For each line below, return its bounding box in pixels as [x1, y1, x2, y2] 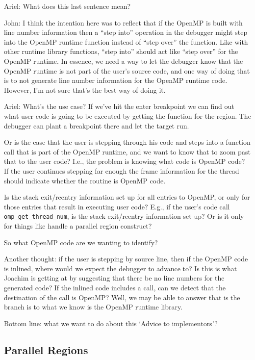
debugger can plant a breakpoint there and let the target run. [4, 120, 189, 130]
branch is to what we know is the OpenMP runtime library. [4, 302, 183, 312]
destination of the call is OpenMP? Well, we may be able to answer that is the [4, 292, 240, 302]
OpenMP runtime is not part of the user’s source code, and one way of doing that [4, 65, 250, 76]
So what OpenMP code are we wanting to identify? [4, 237, 158, 247]
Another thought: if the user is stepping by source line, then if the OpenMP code [4, 254, 248, 264]
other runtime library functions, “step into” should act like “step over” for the [4, 46, 238, 56]
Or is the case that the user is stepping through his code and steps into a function [4, 137, 251, 147]
